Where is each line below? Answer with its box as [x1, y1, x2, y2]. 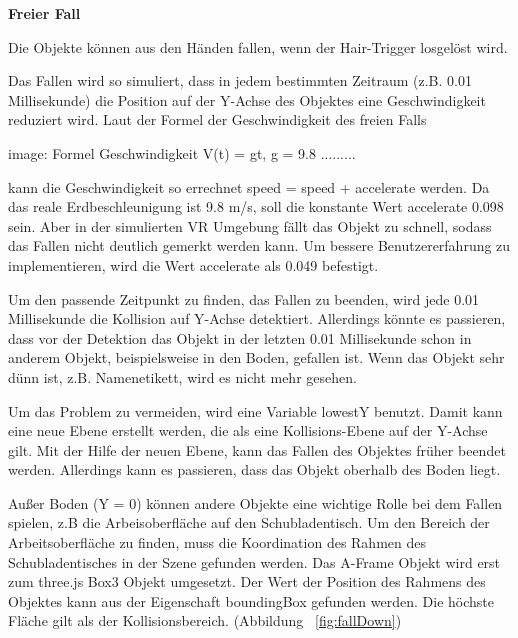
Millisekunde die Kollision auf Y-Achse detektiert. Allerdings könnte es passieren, [8, 308, 506, 329]
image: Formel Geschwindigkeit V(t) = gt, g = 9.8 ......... [8, 142, 356, 163]
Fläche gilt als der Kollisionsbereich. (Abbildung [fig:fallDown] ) [8, 610, 402, 631]
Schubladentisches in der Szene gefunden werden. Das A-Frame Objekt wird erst [8, 551, 501, 572]
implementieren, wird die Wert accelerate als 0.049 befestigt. [8, 254, 379, 275]
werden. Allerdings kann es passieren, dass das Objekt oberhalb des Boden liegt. [8, 459, 501, 480]
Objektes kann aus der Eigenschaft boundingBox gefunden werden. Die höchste [8, 590, 494, 611]
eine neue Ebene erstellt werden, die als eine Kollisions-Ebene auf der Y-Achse [8, 420, 488, 441]
